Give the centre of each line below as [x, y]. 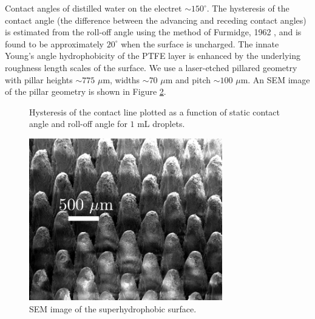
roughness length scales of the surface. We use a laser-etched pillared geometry [151, 67]
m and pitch [188, 79]
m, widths [121, 79]
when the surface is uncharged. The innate [200, 43]
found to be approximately [55, 43]
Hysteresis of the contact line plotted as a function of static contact [154, 111]
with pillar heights [39, 79]
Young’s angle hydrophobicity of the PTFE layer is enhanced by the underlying [153, 56]
